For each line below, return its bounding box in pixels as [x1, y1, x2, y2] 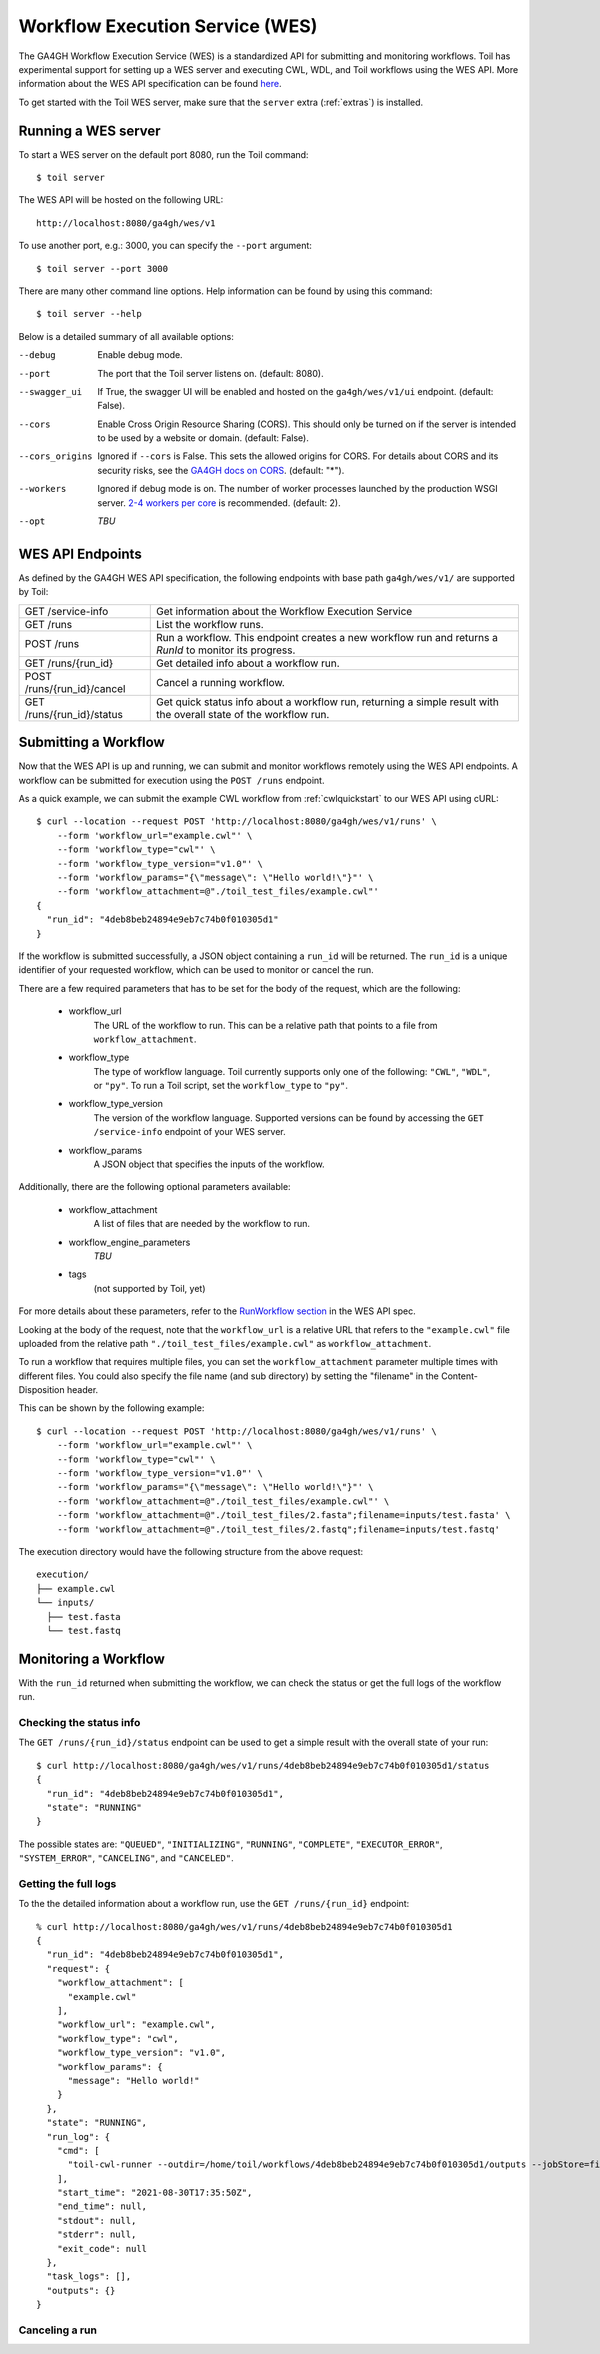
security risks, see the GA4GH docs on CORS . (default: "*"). [97, 464, 345, 476]
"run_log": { [46, 2131, 111, 2142]
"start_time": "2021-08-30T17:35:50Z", [56, 2187, 253, 2199]
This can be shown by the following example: [18, 1402, 205, 1414]
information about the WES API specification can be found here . [18, 78, 282, 90]
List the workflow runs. [155, 617, 264, 631]
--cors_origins [18, 451, 94, 462]
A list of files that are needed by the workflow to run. [93, 1218, 310, 1230]
